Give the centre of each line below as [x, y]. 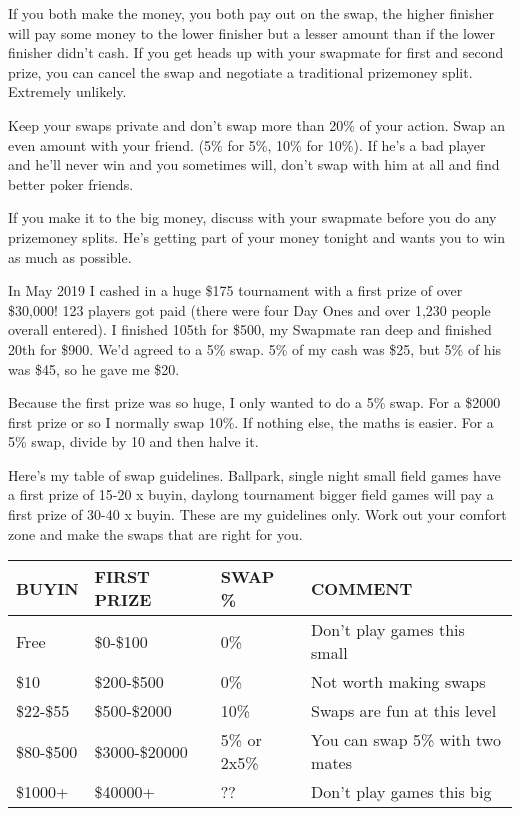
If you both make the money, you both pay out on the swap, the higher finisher [251, 13]
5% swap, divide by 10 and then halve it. [133, 441]
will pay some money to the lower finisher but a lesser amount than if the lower [251, 32]
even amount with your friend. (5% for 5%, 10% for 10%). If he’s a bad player [247, 144]
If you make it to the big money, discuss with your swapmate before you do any [252, 217]
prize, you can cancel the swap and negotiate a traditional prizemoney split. [240, 71]
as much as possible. [70, 256]
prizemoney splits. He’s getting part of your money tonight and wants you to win [257, 236]
